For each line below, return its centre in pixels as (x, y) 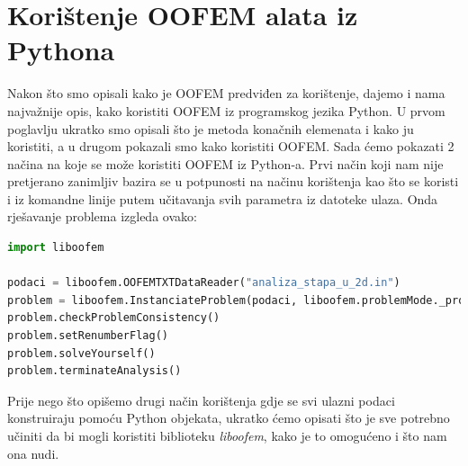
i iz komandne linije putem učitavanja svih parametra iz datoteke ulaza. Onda (223, 198)
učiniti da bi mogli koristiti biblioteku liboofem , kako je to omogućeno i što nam (227, 435)
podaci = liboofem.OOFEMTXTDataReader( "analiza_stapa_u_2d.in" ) (204, 283)
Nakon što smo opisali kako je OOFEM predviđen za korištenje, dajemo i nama (226, 93)
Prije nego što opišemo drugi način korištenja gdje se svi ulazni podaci (201, 400)
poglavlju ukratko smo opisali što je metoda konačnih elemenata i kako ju (211, 128)
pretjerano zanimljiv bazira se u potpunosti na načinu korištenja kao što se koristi (233, 181)
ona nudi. (33, 453)
